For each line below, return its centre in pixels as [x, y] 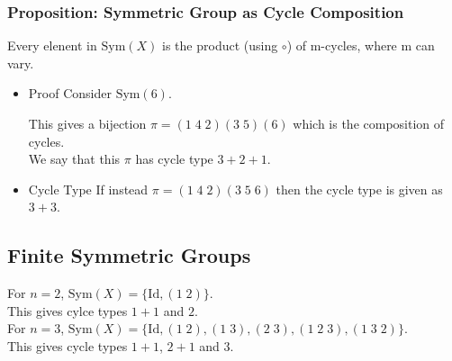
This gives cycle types [68, 345]
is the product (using [220, 45]
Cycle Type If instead [88, 189]
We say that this [74, 159]
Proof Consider [70, 93]
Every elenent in [52, 45]
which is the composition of [369, 123]
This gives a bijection [87, 123]
